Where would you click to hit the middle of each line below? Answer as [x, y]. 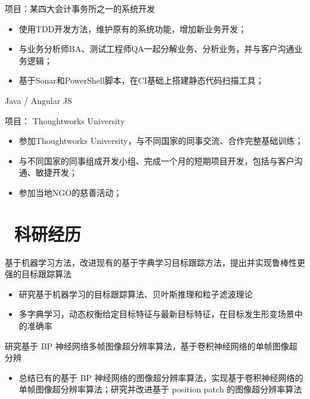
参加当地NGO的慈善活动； [70, 192]
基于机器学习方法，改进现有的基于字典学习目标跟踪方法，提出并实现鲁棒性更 [155, 262]
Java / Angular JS [38, 100]
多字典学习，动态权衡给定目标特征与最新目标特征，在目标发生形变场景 [156, 314]
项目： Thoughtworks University [65, 120]
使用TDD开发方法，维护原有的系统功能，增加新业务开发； [133, 28]
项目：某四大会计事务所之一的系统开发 [80, 8]
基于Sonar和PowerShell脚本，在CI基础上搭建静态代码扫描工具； [141, 80]
